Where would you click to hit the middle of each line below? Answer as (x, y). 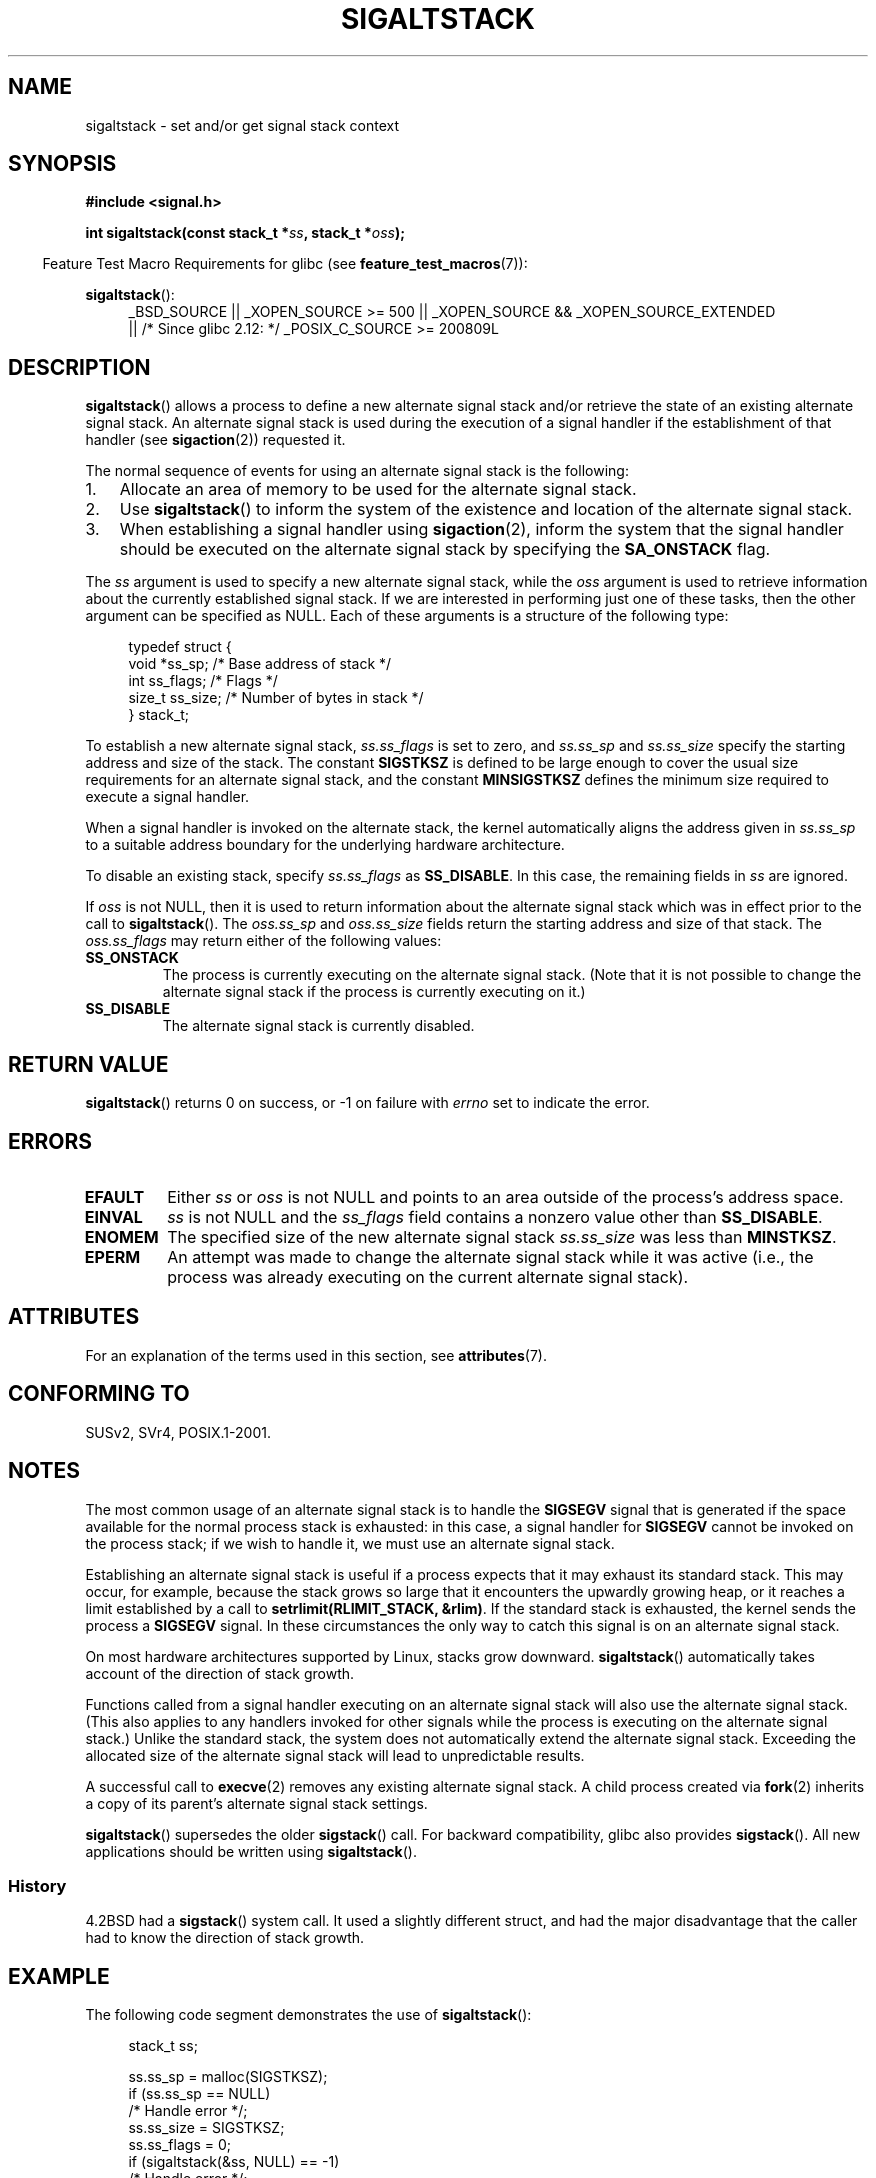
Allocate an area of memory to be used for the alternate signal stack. (378, 489)
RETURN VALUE (88, 1064)
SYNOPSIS (62, 164)
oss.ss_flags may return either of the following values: (263, 941)
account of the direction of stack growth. (220, 1673)
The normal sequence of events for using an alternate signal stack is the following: (357, 471)
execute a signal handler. (167, 797)
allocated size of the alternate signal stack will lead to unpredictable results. (335, 1755)
